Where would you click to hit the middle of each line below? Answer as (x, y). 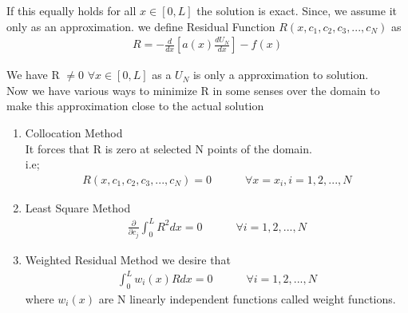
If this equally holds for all (71, 10)
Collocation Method (74, 133)
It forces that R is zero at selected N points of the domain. (168, 148)
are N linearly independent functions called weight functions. (247, 298)
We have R (33, 75)
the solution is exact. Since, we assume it (297, 10)
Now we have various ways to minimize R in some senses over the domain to (193, 90)
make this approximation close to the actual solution (135, 106)
